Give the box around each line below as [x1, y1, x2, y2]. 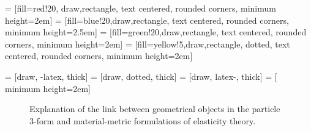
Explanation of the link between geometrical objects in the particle [29, 102, 280, 115]
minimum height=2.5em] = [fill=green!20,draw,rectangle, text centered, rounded [5, 26, 307, 38]
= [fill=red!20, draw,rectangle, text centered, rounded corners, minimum [5, 2, 276, 14]
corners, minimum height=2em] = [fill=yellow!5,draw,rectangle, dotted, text [5, 37, 290, 50]
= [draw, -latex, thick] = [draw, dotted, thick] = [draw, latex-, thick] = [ [5, 69, 277, 82]
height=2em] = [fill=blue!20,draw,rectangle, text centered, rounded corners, [5, 13, 289, 26]
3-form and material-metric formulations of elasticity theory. [29, 114, 256, 127]
